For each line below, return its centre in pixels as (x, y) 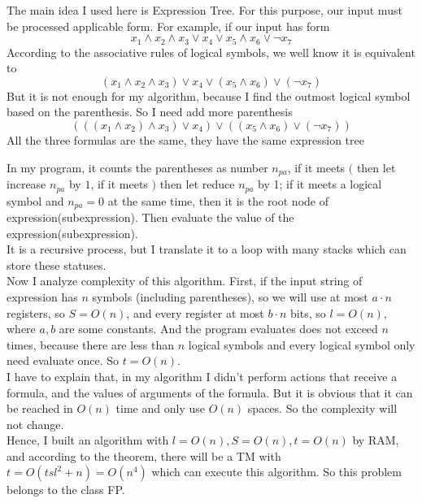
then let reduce (197, 184)
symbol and (35, 200)
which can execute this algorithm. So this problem (276, 472)
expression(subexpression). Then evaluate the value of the (150, 217)
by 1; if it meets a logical (320, 184)
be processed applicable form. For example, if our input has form (168, 26)
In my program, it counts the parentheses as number (137, 167)
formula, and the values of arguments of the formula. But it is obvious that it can (210, 392)
